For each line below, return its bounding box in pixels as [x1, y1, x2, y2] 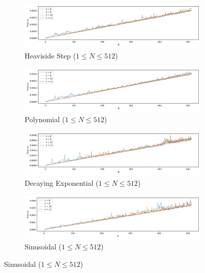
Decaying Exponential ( [25, 177, 99, 188]
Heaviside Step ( [25, 50, 76, 61]
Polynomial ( [25, 113, 65, 124]
